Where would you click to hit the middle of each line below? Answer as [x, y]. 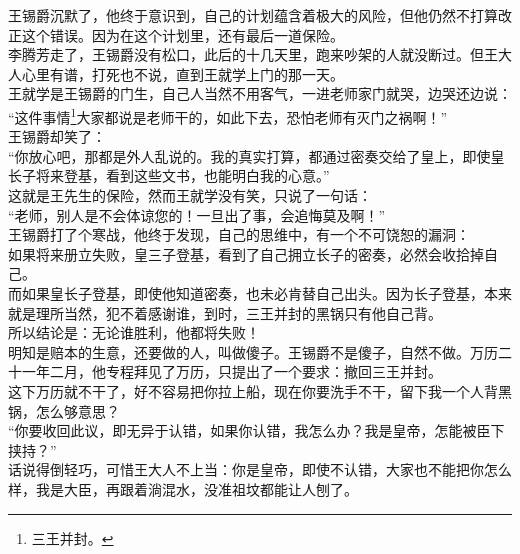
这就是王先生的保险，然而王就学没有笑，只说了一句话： [190, 195]
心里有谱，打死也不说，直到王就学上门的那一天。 [182, 73]
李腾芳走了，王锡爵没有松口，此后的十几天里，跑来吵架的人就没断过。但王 [253, 54]
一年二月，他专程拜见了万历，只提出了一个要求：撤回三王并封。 [231, 371]
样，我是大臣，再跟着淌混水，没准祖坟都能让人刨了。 [183, 488]
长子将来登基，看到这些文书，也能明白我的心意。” [169, 175]
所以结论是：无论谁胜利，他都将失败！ [134, 332]
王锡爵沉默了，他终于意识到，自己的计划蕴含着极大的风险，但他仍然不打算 [253, 15]
